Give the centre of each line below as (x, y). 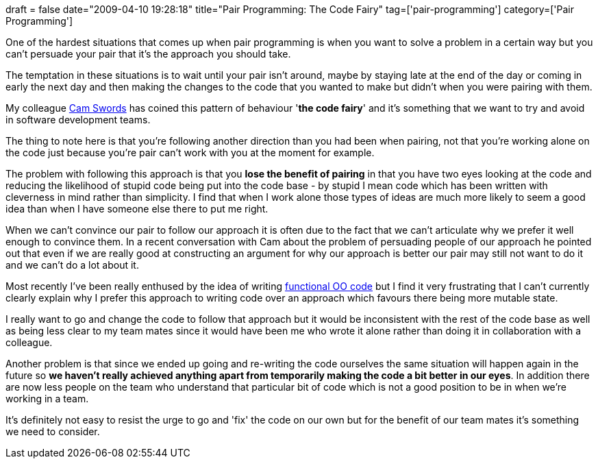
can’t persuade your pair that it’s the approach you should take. (148, 54)
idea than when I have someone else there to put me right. (137, 209)
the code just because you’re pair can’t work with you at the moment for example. (190, 152)
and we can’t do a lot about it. (72, 265)
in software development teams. (78, 120)
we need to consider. (53, 431)
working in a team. (47, 399)
